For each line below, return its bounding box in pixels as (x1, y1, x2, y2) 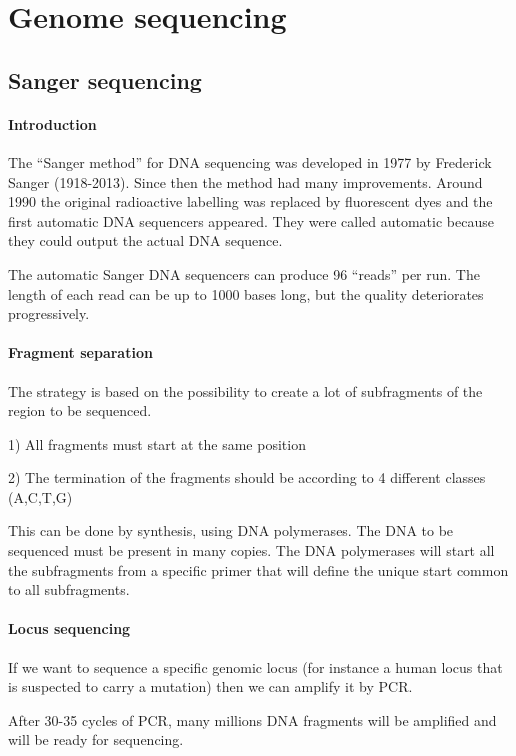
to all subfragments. (8, 579, 130, 600)
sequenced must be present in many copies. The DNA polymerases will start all (8, 540, 495, 561)
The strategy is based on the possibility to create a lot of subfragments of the (8, 380, 483, 401)
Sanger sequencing (8, 64, 202, 95)
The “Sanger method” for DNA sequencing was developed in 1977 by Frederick (8, 151, 492, 172)
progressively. (8, 303, 90, 324)
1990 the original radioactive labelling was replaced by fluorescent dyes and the (8, 191, 493, 212)
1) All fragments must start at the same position (8, 433, 306, 454)
